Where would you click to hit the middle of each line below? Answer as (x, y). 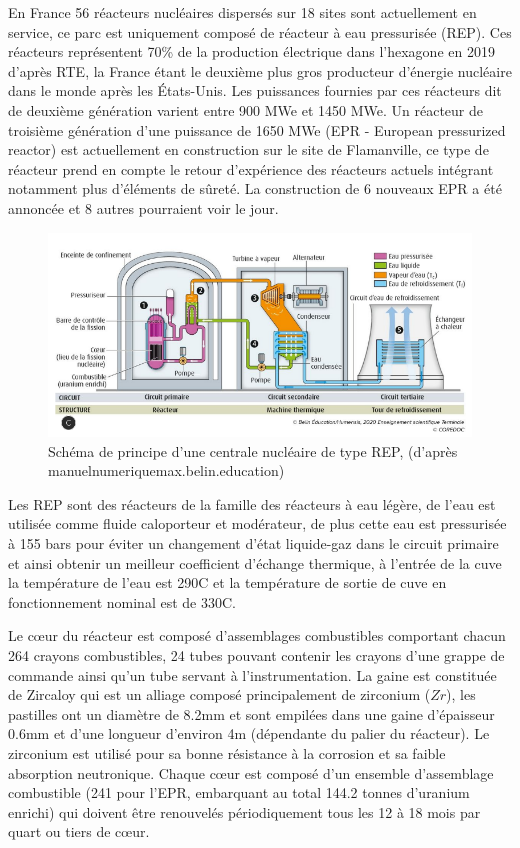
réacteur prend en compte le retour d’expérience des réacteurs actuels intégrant (251, 168)
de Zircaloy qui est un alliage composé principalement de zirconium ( (219, 694)
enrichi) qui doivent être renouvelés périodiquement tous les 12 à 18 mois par (244, 811)
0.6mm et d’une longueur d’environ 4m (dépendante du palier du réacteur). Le (249, 733)
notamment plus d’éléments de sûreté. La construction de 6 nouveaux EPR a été (255, 188)
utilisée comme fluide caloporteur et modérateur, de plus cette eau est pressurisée (257, 523)
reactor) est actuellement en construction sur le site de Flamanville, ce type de (248, 149)
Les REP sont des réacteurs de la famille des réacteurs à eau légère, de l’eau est (252, 503)
